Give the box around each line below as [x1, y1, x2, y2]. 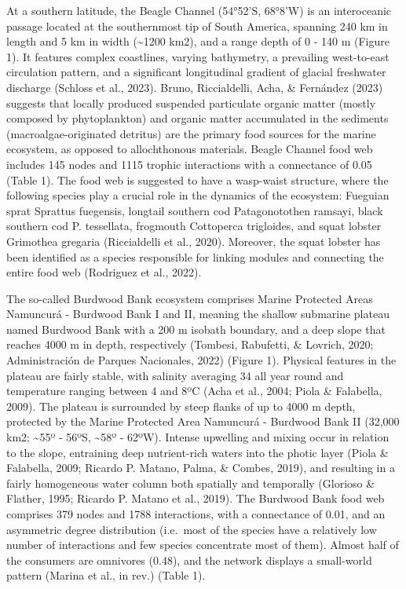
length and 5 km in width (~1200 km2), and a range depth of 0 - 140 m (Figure [6, 33, 390, 49]
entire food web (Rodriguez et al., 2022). [6, 264, 202, 280]
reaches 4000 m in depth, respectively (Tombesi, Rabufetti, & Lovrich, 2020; [6, 336, 374, 353]
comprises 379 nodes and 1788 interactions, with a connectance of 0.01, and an [6, 506, 386, 521]
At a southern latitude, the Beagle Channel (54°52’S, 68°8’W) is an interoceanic [6, 2, 392, 18]
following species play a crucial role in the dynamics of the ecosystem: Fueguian [6, 187, 390, 203]
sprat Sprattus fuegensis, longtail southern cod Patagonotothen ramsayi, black [6, 202, 383, 218]
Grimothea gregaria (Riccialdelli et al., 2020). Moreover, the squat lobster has [6, 232, 381, 249]
